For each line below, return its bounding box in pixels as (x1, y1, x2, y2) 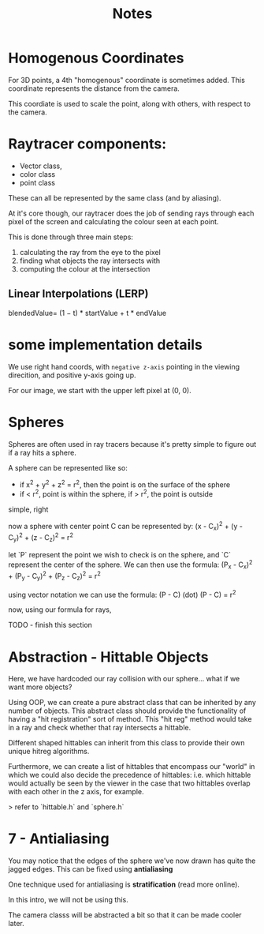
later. (8, 919, 25, 928)
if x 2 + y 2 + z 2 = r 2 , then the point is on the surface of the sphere (19, 478, 231, 490)
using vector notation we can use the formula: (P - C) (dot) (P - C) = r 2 (8, 588, 236, 599)
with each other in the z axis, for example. (8, 787, 144, 797)
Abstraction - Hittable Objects (8, 648, 209, 666)
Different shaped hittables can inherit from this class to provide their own (8, 738, 245, 748)
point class (19, 178, 55, 187)
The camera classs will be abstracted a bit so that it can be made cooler (8, 910, 242, 920)
